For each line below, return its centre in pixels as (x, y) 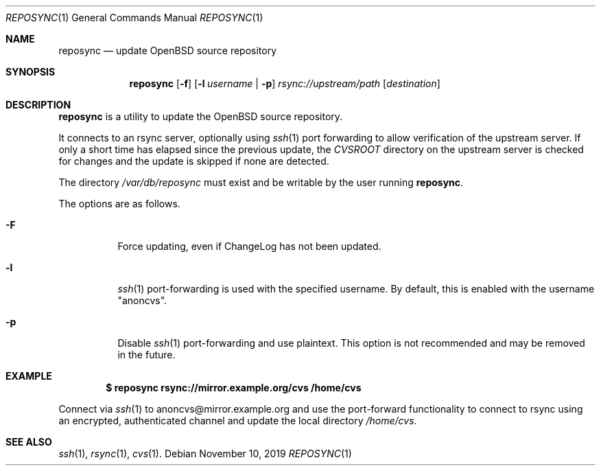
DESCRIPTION (38, 105)
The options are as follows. (119, 204)
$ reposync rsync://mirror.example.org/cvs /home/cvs (234, 388)
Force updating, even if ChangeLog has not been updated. (249, 246)
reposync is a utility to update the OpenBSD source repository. (201, 116)
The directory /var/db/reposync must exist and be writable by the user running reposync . (261, 182)
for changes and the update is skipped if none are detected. (194, 161)
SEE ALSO (29, 442)
